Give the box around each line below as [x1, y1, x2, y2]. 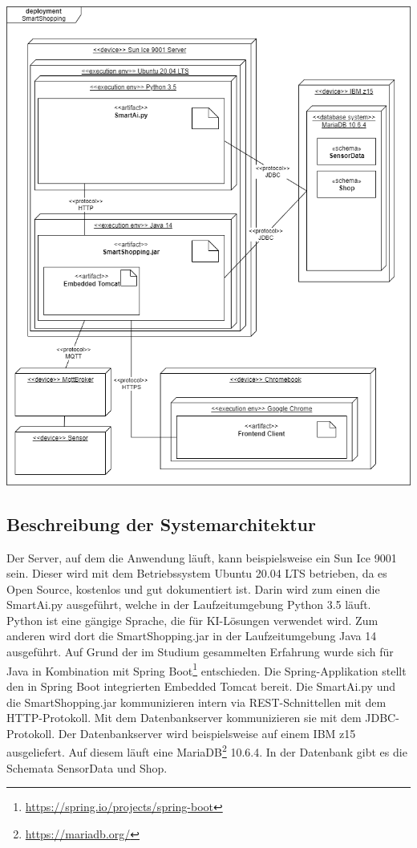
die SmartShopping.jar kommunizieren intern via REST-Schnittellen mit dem [6, 693, 387, 710]
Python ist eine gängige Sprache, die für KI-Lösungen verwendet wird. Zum [6, 611, 379, 628]
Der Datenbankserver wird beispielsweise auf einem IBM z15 [58, 724, 356, 741]
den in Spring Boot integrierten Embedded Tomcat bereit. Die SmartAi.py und [6, 677, 396, 694]
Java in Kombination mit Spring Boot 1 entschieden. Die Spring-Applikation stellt [6, 659, 407, 679]
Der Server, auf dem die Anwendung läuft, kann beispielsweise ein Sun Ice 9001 [6, 549, 397, 566]
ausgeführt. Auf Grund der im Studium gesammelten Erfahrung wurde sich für [6, 643, 394, 660]
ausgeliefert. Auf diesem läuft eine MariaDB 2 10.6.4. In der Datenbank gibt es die [6, 741, 407, 760]
